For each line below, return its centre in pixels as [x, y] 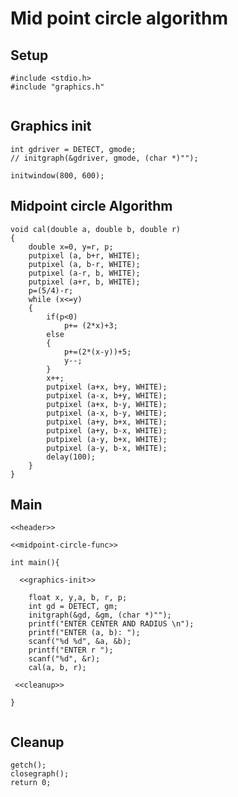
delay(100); [71, 457]
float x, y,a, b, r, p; [78, 598]
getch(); [28, 765]
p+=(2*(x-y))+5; [97, 352]
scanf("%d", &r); [64, 659]
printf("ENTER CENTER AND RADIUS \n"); [111, 624]
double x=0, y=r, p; [71, 247]
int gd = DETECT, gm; [73, 607]
